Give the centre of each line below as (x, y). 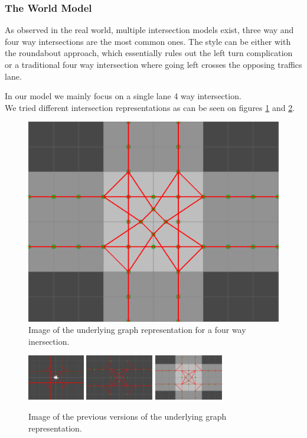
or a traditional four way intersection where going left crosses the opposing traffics (153, 64)
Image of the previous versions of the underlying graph (128, 416)
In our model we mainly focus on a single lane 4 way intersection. (123, 96)
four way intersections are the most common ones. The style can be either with (148, 41)
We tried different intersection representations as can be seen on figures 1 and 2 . (150, 107)
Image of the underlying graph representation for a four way (137, 330)
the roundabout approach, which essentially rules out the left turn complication (149, 53)
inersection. (49, 341)
